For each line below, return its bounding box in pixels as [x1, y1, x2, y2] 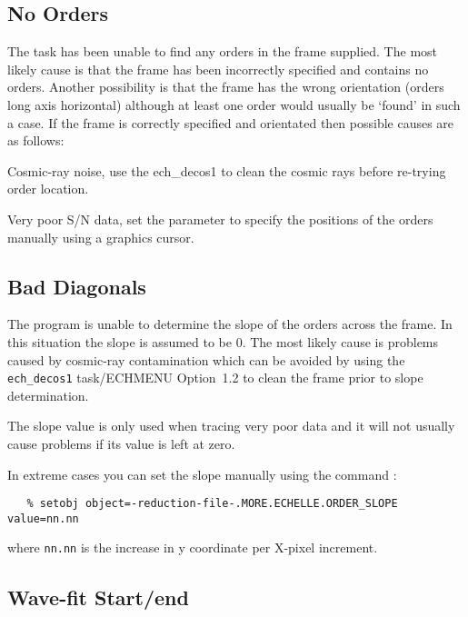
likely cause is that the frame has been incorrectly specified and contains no [7, 59, 429, 78]
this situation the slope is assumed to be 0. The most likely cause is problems [7, 332, 439, 351]
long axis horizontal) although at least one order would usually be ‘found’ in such [7, 95, 461, 114]
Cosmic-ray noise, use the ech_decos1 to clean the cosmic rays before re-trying [7, 161, 446, 180]
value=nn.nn [7, 512, 79, 525]
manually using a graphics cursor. [7, 227, 194, 246]
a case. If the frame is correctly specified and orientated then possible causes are [7, 113, 454, 132]
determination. [7, 385, 89, 404]
